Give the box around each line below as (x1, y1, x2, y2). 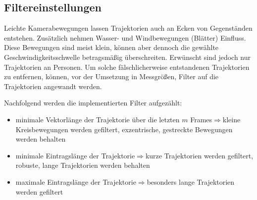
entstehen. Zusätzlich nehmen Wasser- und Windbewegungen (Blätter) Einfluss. (4, 32, 246, 43)
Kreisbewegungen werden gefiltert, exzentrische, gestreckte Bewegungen (15, 124, 233, 134)
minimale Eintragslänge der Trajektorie (15, 150, 135, 160)
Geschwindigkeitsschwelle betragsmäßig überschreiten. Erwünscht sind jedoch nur (4, 51, 251, 62)
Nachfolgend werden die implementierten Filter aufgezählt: (4, 98, 182, 108)
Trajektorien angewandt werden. (4, 81, 102, 91)
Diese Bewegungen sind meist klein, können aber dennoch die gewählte (4, 42, 219, 52)
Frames (190, 114, 212, 124)
